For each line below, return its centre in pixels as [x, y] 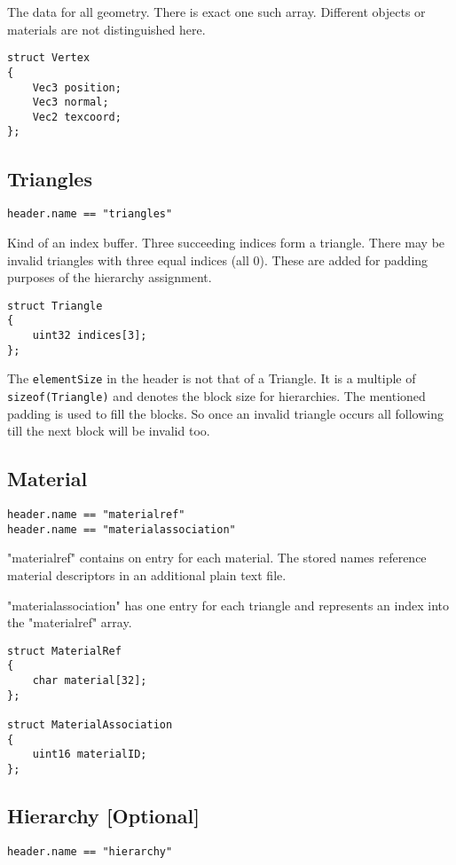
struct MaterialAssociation [90, 725]
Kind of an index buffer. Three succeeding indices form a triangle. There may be [226, 242]
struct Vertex [49, 58]
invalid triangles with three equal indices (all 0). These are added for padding [218, 259]
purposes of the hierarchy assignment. [110, 277]
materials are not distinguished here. [106, 29]
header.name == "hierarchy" [90, 851]
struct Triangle [55, 306]
